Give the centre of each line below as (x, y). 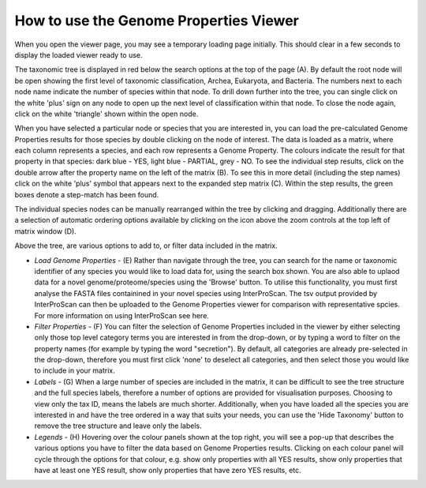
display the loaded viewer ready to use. (78, 54)
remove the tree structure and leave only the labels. (118, 426)
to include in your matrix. (75, 370)
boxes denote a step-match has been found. (87, 194)
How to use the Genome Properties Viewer (157, 21)
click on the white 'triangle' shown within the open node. (106, 114)
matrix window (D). (45, 231)
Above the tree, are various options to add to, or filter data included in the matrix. (146, 246)
